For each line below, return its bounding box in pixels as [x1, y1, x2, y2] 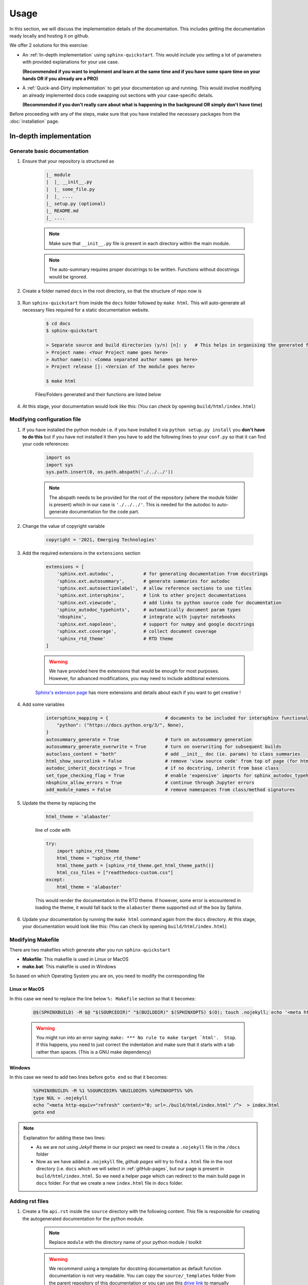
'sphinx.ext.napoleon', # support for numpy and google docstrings [56, 621, 255, 627]
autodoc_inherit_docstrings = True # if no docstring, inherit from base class [46, 765, 279, 771]
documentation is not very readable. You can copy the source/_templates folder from [49, 1273, 236, 1279]
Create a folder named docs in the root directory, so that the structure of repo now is [22, 288, 202, 294]
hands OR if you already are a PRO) [22, 75, 99, 82]
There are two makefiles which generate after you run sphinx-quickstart [9, 947, 170, 953]
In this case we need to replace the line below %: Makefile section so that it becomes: [9, 995, 196, 1002]
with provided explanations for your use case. [22, 59, 119, 65]
